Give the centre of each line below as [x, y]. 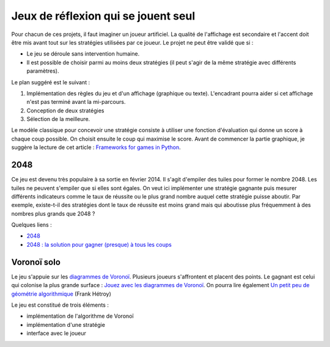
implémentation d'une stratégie [66, 324]
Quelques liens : [31, 225]
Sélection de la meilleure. [58, 119]
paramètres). [43, 71]
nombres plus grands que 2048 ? [53, 213]
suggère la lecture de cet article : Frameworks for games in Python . [96, 147]
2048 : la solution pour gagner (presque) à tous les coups [99, 244]
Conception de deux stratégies [65, 111]
